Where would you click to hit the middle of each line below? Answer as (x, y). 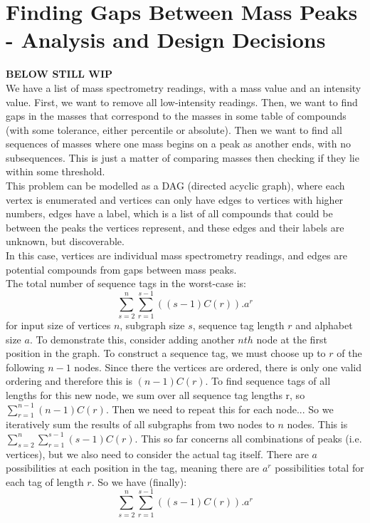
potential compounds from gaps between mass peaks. (121, 269)
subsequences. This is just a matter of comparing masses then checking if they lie (183, 157)
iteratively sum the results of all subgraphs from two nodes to (140, 424)
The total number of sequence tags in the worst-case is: (126, 283)
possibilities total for (319, 468)
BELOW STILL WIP (59, 74)
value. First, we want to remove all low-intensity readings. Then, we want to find (182, 102)
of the (349, 353)
